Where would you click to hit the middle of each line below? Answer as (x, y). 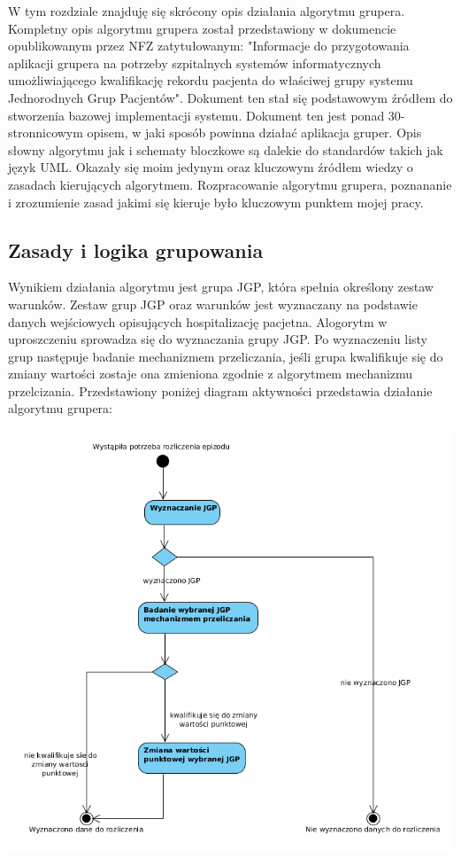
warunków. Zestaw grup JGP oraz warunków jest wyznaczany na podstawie (213, 304)
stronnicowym (46, 133)
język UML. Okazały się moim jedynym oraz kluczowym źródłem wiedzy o (211, 167)
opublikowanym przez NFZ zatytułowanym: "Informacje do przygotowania (209, 46)
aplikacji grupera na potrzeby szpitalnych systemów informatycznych (195, 62)
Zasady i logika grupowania (136, 250)
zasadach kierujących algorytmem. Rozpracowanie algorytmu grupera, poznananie (230, 184)
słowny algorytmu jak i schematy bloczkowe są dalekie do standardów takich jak (226, 149)
